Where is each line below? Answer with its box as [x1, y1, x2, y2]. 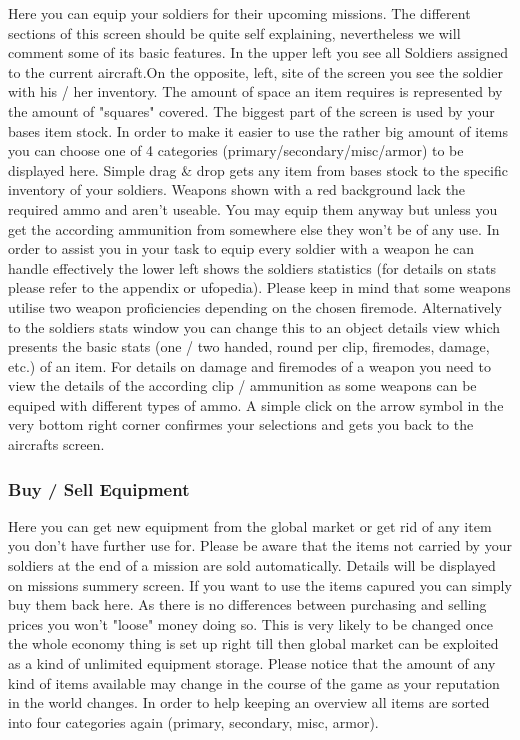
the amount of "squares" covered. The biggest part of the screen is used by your [8, 100, 495, 121]
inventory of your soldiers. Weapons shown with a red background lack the [8, 179, 466, 200]
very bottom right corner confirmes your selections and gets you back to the [8, 414, 474, 435]
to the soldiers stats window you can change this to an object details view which [8, 316, 501, 337]
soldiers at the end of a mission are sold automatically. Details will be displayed [8, 555, 496, 576]
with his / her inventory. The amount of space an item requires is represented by [8, 81, 503, 102]
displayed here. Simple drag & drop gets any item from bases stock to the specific [8, 159, 508, 180]
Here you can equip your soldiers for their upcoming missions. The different [8, 3, 471, 23]
